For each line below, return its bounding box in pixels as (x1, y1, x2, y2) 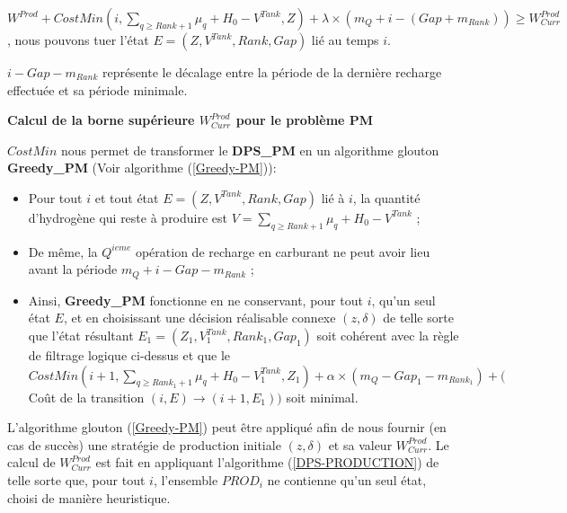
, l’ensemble (153, 470, 218, 489)
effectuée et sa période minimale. (7, 80, 188, 99)
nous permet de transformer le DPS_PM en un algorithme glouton (60, 140, 439, 159)
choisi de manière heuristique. (7, 488, 171, 507)
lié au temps (311, 31, 379, 49)
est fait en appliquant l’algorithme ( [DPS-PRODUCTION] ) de (95, 453, 439, 472)
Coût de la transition (28, 387, 145, 406)
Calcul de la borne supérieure (7, 111, 195, 129)
